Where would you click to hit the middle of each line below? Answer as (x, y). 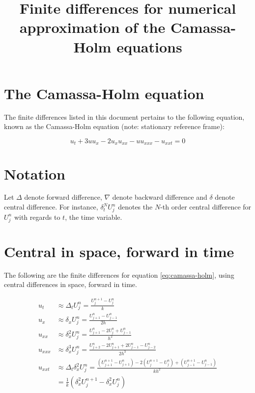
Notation (35, 173)
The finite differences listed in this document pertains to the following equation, (124, 117)
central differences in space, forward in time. (71, 284)
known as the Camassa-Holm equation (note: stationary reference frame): (114, 126)
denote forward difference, (63, 197)
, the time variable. (94, 217)
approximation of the (92, 27)
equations (149, 46)
